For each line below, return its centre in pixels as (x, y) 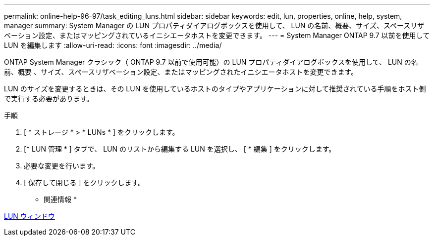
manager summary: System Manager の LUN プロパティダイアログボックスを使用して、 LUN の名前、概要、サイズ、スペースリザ (214, 25)
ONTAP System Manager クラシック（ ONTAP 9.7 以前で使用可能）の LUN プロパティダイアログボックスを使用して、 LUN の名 (211, 62)
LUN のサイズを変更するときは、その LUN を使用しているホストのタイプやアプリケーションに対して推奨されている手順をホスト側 (215, 89)
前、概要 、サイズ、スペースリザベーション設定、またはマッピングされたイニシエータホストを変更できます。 (181, 72)
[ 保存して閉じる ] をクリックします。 (84, 182)
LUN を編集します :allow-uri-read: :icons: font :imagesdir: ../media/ (113, 45)
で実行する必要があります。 (49, 99)
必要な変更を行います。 (62, 166)
